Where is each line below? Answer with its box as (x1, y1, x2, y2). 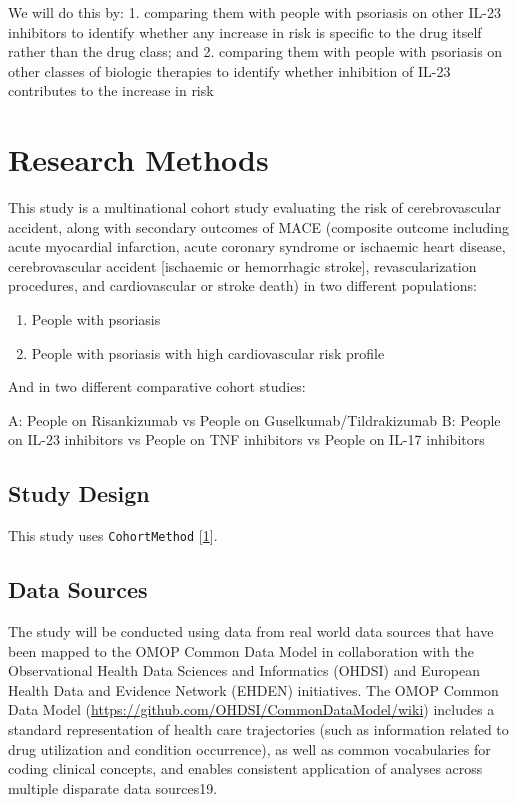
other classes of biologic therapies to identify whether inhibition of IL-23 (8, 60, 451, 81)
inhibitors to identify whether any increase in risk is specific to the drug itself (8, 21, 482, 42)
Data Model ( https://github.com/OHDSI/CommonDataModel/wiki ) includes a (8, 699, 495, 720)
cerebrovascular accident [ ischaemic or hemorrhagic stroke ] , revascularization (8, 255, 477, 276)
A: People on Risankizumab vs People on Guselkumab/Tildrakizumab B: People (8, 409, 501, 430)
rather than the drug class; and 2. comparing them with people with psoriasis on (8, 41, 503, 62)
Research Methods (8, 139, 269, 180)
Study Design (8, 478, 150, 509)
